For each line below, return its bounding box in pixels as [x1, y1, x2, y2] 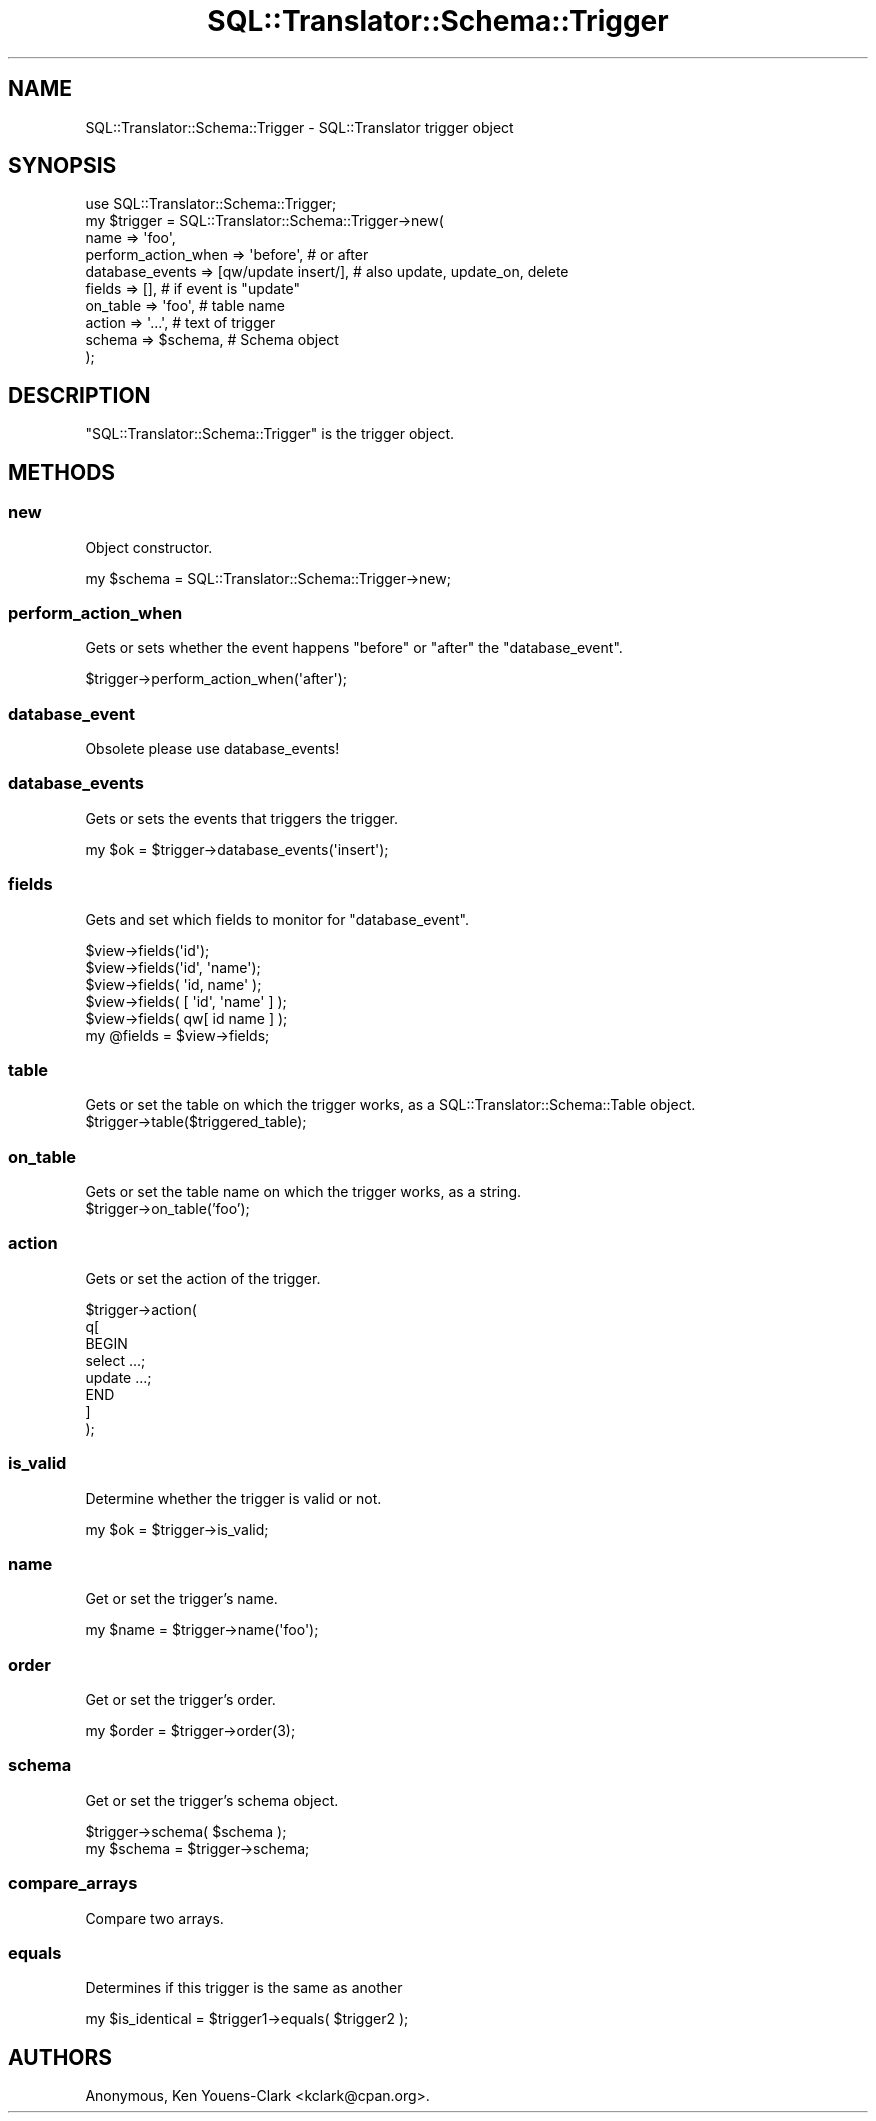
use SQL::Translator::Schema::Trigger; [85, 195, 337, 213]
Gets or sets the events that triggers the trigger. [85, 809, 398, 827]
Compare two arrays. [85, 1909, 224, 1927]
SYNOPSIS [8, 153, 117, 179]
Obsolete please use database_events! [85, 740, 340, 757]
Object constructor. [85, 538, 213, 556]
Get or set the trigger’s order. [85, 1691, 276, 1708]
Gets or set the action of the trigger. [85, 1269, 321, 1287]
